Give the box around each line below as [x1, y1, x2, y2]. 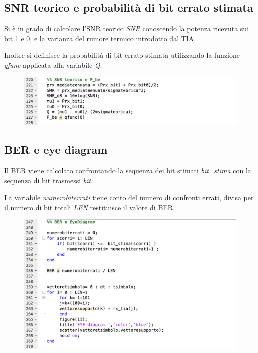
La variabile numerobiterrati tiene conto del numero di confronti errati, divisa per [4, 192, 254, 203]
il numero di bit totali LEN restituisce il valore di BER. [4, 202, 175, 212]
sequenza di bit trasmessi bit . [4, 175, 93, 186]
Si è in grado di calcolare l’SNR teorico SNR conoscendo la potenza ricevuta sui [4, 23, 249, 34]
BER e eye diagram [4, 142, 108, 157]
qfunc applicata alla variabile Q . [4, 59, 102, 70]
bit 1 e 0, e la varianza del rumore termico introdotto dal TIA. [4, 33, 196, 43]
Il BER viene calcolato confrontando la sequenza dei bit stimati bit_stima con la [4, 165, 251, 175]
